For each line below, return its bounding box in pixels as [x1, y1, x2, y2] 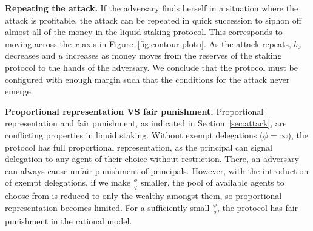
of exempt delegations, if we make [5, 176, 130, 189]
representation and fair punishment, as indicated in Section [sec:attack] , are [5, 117, 287, 129]
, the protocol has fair [217, 201, 298, 213]
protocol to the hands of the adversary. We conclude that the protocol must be [5, 60, 298, 73]
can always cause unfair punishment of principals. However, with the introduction [5, 164, 309, 177]
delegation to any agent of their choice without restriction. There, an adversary [5, 152, 299, 165]
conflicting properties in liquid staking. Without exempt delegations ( [5, 128, 263, 141]
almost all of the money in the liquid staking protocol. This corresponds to [5, 25, 283, 38]
